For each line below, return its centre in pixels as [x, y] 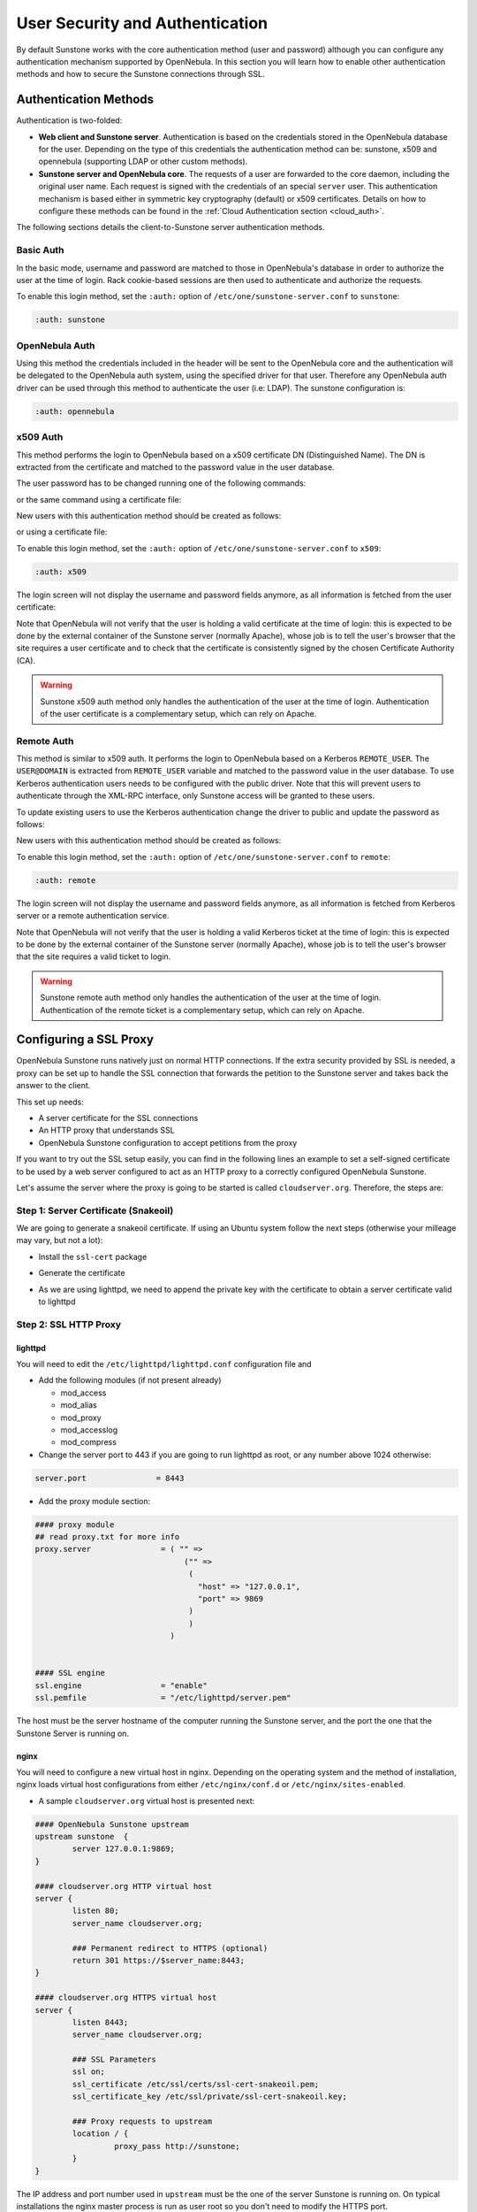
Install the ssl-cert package [93, 1256]
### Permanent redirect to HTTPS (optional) [170, 1948]
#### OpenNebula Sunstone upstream [112, 1824]
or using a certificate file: [62, 532]
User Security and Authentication [142, 23]
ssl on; [89, 2072]
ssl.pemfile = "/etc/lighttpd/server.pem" [163, 1698]
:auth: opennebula [75, 411]
